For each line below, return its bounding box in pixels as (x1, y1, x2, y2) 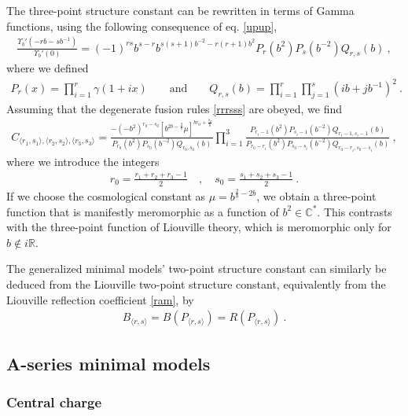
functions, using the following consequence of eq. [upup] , (6, 17, 278, 34)
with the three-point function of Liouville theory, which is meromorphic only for (6, 219, 391, 235)
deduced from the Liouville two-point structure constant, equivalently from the (6, 276, 386, 293)
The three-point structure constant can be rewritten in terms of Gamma (6, 2, 355, 18)
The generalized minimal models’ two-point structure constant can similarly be (6, 260, 387, 277)
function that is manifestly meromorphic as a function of (6, 203, 279, 219)
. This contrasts (317, 203, 392, 219)
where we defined (6, 59, 89, 75)
